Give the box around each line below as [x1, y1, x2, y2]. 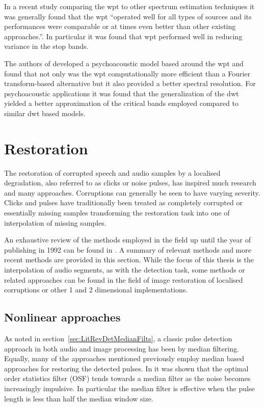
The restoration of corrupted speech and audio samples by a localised [4, 167, 221, 178]
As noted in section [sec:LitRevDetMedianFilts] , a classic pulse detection [4, 333, 232, 343]
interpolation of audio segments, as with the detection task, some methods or [4, 264, 245, 275]
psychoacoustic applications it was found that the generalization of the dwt [4, 88, 239, 98]
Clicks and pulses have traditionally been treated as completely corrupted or [4, 197, 243, 208]
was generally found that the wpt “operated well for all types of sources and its [4, 11, 252, 21]
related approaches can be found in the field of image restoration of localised [4, 274, 243, 285]
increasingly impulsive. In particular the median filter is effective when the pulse [4, 383, 255, 393]
